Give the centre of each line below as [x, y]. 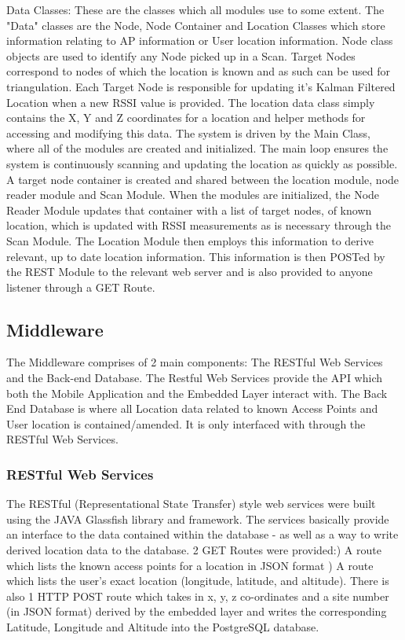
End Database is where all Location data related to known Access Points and [192, 408]
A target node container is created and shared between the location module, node [203, 179]
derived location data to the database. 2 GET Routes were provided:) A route [194, 550]
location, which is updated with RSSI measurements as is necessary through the [199, 225]
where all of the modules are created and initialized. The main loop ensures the [197, 148]
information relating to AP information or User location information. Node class [200, 40]
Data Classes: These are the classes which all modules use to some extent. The [195, 9]
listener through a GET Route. [81, 287]
